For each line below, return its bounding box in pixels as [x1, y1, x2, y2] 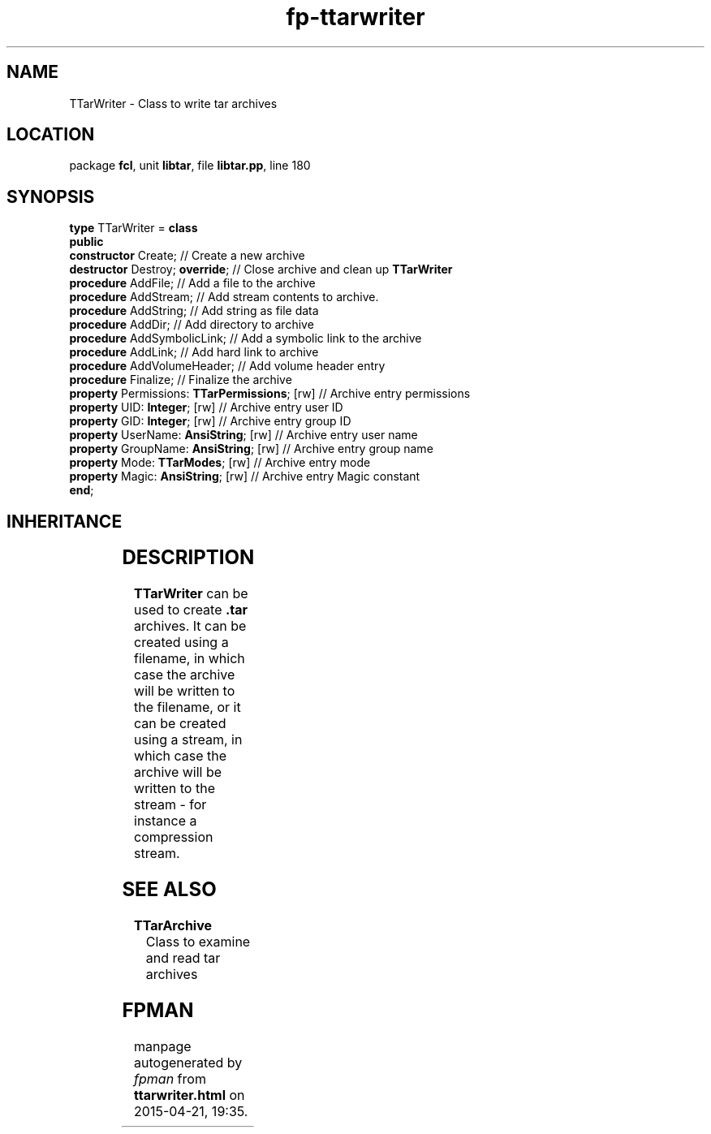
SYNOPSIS [6, 186, 95, 207]
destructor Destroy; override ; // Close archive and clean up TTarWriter [69, 262, 453, 277]
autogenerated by [134, 1054, 243, 1071]
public [69, 235, 104, 249]
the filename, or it [134, 699, 241, 716]
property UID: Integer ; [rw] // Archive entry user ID [69, 400, 343, 415]
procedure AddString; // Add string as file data [69, 304, 319, 318]
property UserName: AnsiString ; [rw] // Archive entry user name [69, 428, 418, 442]
